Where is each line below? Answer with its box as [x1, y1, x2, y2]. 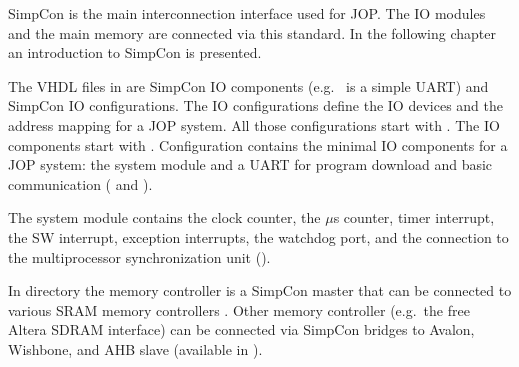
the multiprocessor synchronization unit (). [8, 246, 271, 267]
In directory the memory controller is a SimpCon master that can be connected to [8, 280, 512, 301]
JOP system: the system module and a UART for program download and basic [8, 154, 493, 175]
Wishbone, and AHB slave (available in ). [8, 338, 263, 359]
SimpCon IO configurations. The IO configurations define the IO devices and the [8, 95, 503, 116]
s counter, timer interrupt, [333, 207, 495, 228]
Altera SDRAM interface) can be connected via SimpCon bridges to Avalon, [8, 319, 475, 340]
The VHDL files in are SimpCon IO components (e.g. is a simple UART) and [8, 75, 489, 96]
